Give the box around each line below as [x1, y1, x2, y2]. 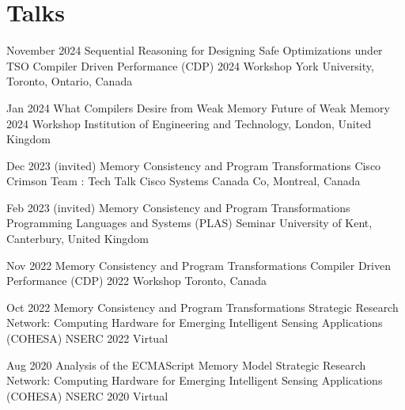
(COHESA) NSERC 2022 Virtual [6, 330, 168, 347]
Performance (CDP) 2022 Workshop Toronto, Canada [6, 272, 267, 289]
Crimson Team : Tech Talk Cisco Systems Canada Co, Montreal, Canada [6, 173, 361, 189]
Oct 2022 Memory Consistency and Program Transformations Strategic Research [6, 298, 399, 315]
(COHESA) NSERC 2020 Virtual [6, 387, 168, 404]
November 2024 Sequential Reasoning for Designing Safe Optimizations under [6, 42, 383, 59]
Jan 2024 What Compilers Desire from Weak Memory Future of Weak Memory [6, 99, 390, 116]
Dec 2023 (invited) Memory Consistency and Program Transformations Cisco [6, 157, 381, 173]
